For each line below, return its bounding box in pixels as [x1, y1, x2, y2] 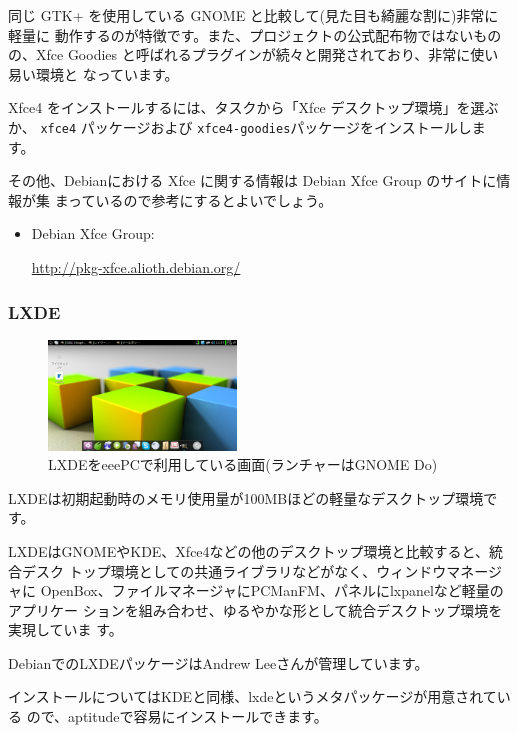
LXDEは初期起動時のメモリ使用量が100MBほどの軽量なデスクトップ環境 [8, 487, 484, 508]
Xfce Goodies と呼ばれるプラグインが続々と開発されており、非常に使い [35, 44, 499, 65]
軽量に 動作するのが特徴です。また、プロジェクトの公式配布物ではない [8, 24, 474, 45]
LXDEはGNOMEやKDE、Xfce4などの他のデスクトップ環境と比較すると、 [8, 540, 490, 561]
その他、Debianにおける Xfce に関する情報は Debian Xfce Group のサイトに [8, 170, 497, 191]
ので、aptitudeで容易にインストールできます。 [26, 706, 328, 727]
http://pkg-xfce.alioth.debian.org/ [31, 257, 241, 277]
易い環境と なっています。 [8, 63, 179, 84]
